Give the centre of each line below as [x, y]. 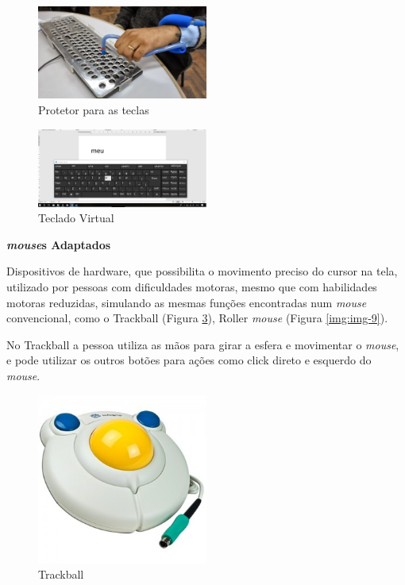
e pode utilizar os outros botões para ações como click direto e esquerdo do [189, 360]
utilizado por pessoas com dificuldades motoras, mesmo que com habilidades [192, 287]
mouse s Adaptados [59, 244]
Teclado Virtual [76, 218]
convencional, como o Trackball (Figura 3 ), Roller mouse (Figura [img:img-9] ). [197, 318]
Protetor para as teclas [94, 109]
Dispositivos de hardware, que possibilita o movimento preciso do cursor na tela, [202, 271]
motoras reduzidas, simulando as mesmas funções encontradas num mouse [187, 302]
